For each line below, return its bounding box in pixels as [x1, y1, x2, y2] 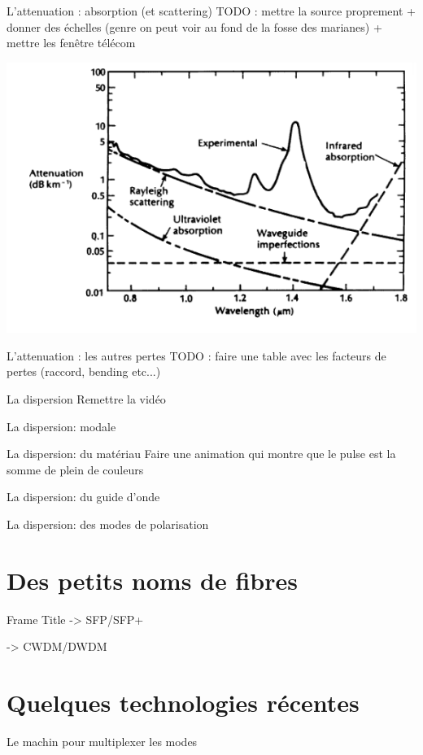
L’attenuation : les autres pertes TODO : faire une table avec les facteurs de [7, 347, 386, 364]
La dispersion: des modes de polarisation [7, 516, 209, 533]
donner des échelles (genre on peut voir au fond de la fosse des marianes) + [7, 18, 382, 35]
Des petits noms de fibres [7, 563, 298, 596]
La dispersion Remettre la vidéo [7, 391, 166, 408]
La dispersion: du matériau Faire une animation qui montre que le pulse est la [7, 445, 396, 462]
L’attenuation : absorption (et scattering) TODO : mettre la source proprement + [7, 2, 416, 19]
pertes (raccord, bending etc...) [7, 363, 161, 380]
